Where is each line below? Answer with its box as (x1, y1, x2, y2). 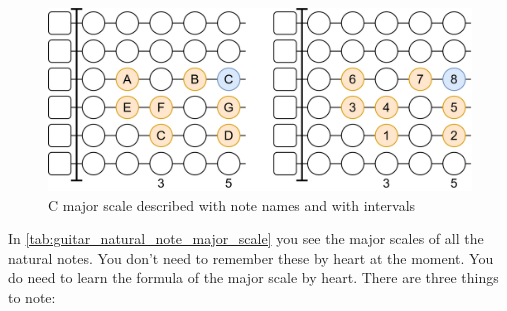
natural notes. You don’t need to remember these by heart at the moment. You (8, 247, 494, 268)
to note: (8, 286, 56, 307)
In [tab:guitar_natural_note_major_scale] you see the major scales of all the (8, 228, 484, 249)
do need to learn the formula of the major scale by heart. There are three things (8, 267, 499, 288)
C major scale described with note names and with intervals (48, 194, 416, 215)
